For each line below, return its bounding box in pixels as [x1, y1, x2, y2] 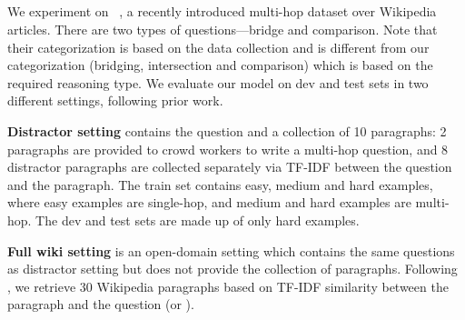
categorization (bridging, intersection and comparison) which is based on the [7, 55, 433, 75]
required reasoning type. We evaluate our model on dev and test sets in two [7, 73, 429, 92]
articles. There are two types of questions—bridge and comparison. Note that [7, 19, 438, 38]
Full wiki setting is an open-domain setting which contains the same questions [7, 241, 455, 260]
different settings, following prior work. [7, 91, 223, 110]
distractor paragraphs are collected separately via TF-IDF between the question [7, 157, 452, 176]
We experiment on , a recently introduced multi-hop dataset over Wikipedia [7, 2, 437, 21]
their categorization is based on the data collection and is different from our [7, 37, 430, 56]
